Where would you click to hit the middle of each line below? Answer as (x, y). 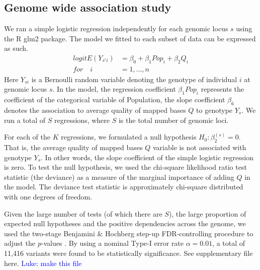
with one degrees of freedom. (48, 196)
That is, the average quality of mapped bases (73, 147)
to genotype (214, 110)
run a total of (25, 120)
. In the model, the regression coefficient (114, 89)
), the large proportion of (207, 213)
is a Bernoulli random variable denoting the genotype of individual (134, 79)
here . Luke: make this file (43, 263)
